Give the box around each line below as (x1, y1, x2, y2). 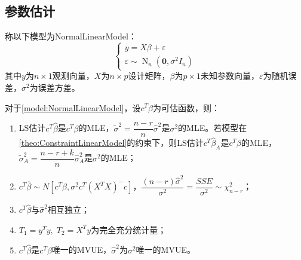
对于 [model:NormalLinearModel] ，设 (5, 101, 141, 114)
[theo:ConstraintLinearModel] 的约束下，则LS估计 (19, 136, 204, 149)
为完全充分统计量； (91, 223, 167, 235)
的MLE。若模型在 (178, 121, 247, 134)
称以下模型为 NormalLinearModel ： (5, 30, 137, 42)
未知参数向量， (201, 69, 259, 82)
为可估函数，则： (152, 101, 220, 114)
